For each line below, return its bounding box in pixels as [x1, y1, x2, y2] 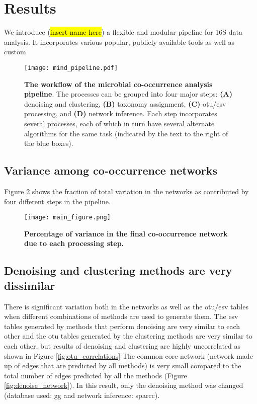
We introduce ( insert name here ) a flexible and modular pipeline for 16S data [4, 27, 242, 37]
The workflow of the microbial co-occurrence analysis [24, 78, 213, 89]
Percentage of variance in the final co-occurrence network [24, 228, 228, 238]
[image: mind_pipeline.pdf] [24, 64, 118, 71]
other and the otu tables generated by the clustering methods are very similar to [4, 331, 252, 341]
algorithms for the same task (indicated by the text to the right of [24, 128, 228, 138]
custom [4, 46, 26, 57]
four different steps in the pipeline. [4, 196, 111, 206]
